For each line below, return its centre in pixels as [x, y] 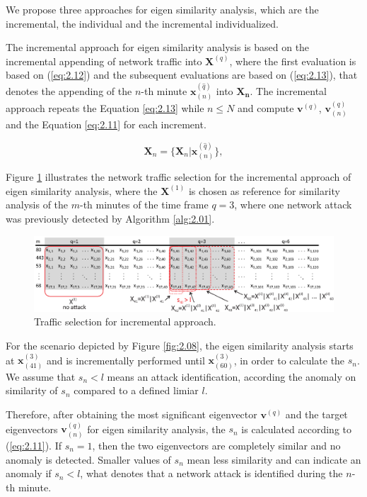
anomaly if [29, 473]
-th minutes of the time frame [144, 205]
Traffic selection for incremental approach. [125, 322]
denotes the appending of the [69, 90]
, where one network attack [293, 205]
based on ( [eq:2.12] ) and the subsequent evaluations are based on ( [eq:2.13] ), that [182, 75]
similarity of [32, 390]
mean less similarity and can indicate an [274, 459]
